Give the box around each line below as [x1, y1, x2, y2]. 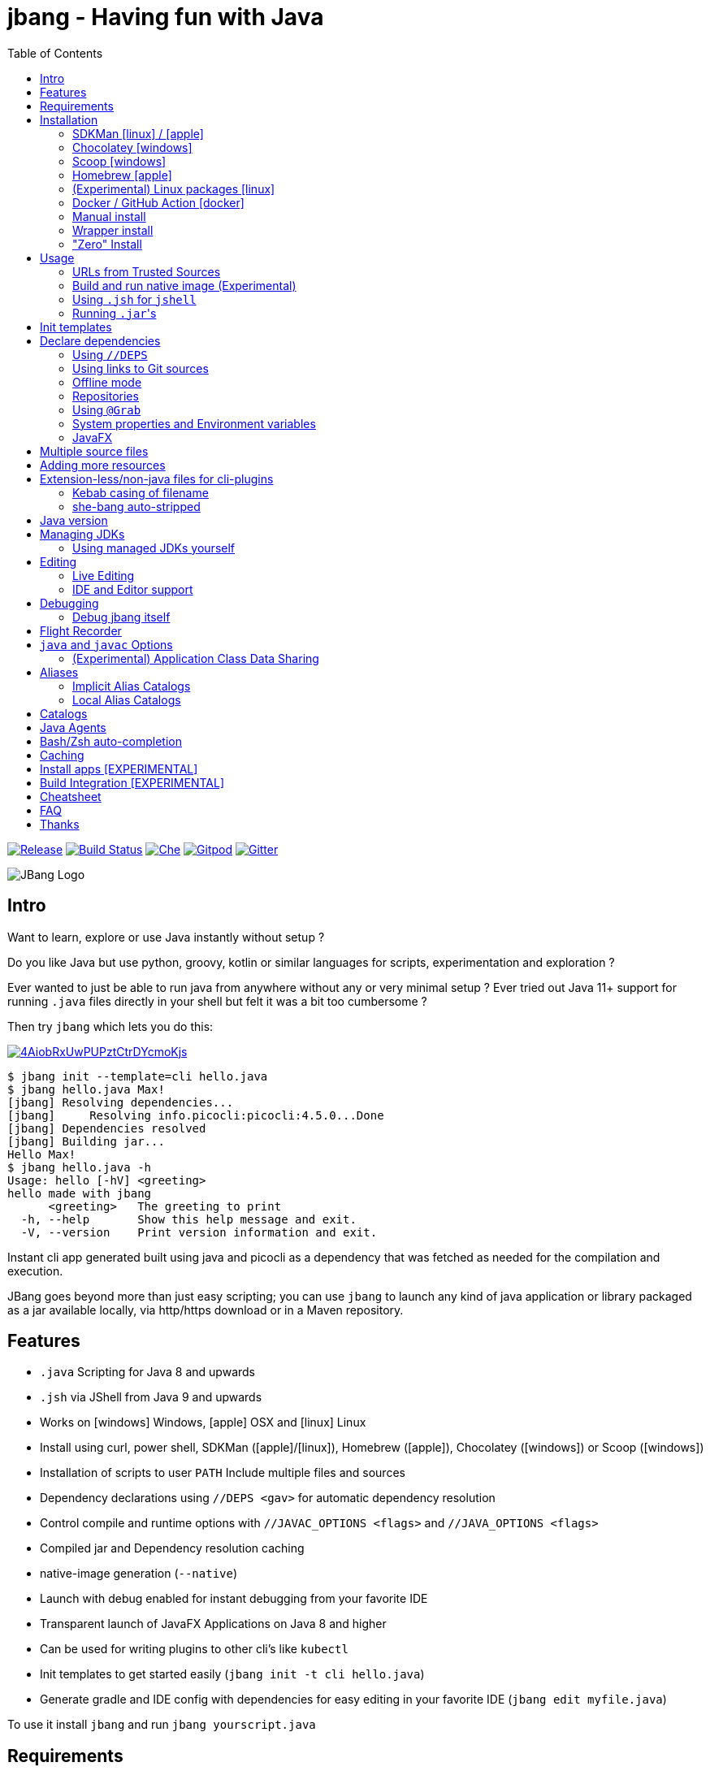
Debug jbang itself [72, 609, 171, 624]
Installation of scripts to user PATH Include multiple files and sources [40, 1466, 405, 1480]
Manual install [72, 209, 146, 223]
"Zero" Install [72, 236, 142, 251]
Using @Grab [72, 402, 141, 417]
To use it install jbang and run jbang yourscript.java [7, 1717, 316, 1732]
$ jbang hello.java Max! [7, 1082, 165, 1096]
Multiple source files [40, 444, 149, 458]
